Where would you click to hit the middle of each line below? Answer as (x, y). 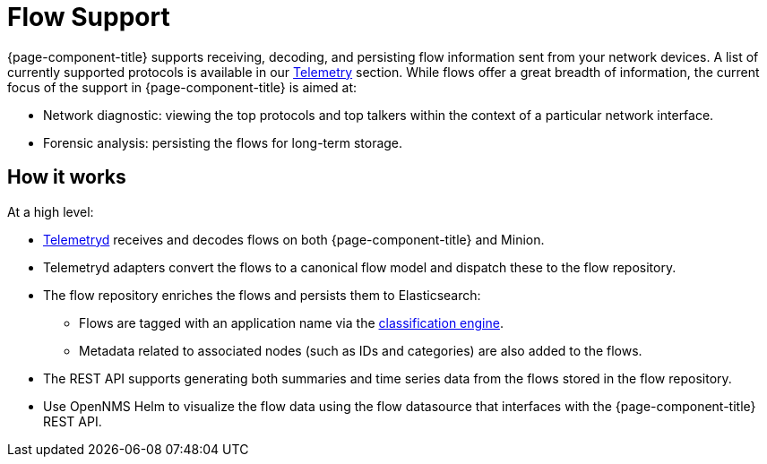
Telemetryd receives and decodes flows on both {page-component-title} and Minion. (294, 239)
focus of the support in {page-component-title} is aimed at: (182, 87)
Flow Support (89, 17)
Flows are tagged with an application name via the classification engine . (291, 322)
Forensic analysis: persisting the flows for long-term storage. (223, 142)
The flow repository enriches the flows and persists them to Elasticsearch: (262, 295)
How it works (67, 177)
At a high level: (51, 211)
